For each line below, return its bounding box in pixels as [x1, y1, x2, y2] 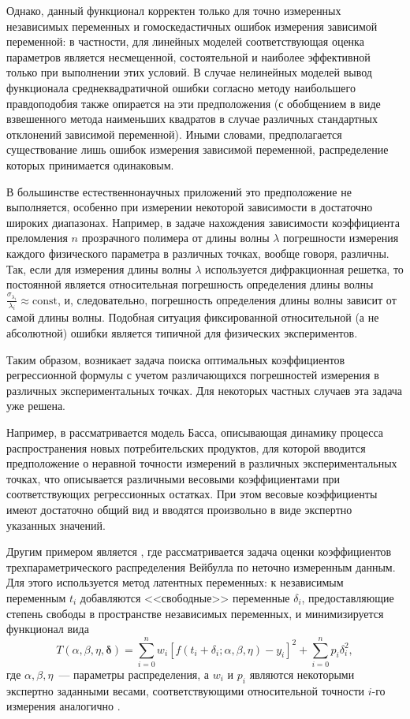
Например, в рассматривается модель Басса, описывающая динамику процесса [6, 424, 384, 441]
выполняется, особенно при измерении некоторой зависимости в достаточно [6, 199, 373, 215]
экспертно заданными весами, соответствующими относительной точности [6, 682, 365, 699]
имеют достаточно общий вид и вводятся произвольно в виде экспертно [6, 501, 352, 517]
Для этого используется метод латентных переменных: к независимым [6, 574, 344, 590]
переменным [6, 589, 66, 605]
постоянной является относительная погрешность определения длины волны [6, 276, 374, 292]
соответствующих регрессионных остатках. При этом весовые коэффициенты [6, 486, 378, 502]
